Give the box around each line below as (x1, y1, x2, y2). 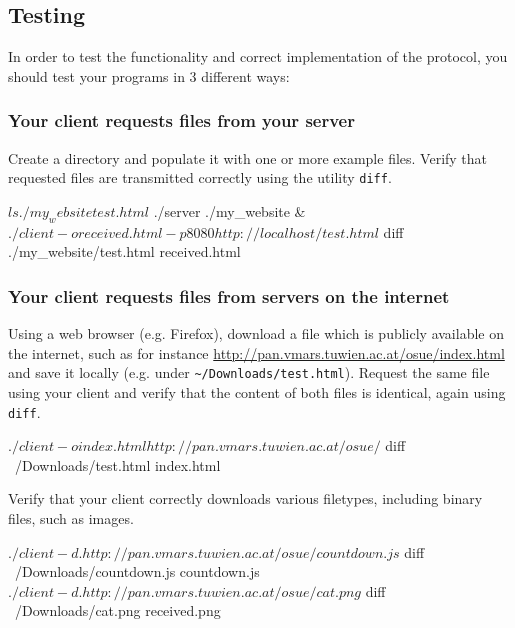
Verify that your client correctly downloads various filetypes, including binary (8, 488, 483, 509)
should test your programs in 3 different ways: (8, 65, 290, 86)
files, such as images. (8, 507, 134, 528)
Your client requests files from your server (8, 108, 355, 133)
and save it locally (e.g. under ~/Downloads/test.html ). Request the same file (8, 362, 490, 383)
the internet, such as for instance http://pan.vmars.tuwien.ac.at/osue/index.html (8, 342, 505, 363)
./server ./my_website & (153, 200, 306, 221)
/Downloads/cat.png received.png (14, 600, 221, 621)
